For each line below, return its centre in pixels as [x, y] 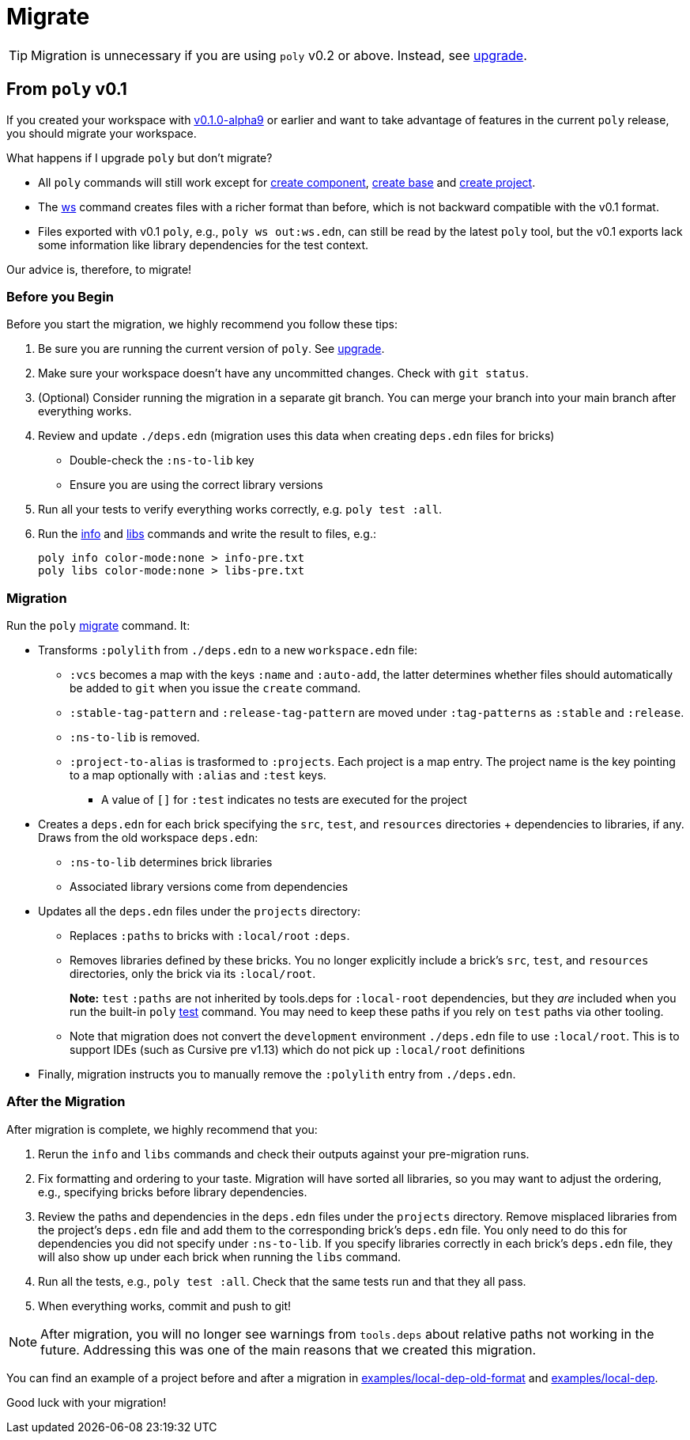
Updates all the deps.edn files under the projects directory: [199, 911]
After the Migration [66, 1102]
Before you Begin [60, 296]
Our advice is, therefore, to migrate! [99, 269]
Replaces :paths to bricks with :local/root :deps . [210, 936]
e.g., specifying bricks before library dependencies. [173, 1192]
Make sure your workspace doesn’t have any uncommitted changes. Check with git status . [283, 373]
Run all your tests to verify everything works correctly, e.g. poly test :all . [240, 510]
